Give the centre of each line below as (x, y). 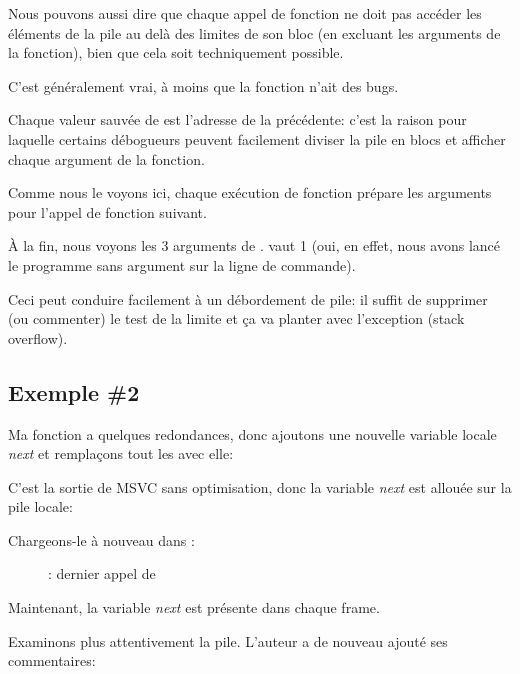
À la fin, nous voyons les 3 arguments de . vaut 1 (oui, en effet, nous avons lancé (254, 245)
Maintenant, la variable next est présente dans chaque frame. (194, 607)
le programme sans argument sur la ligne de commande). (182, 264)
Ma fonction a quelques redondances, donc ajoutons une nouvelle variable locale (252, 433)
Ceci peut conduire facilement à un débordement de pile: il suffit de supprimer (248, 298)
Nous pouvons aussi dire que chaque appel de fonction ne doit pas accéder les (245, 13)
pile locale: (40, 506)
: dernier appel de (102, 573)
